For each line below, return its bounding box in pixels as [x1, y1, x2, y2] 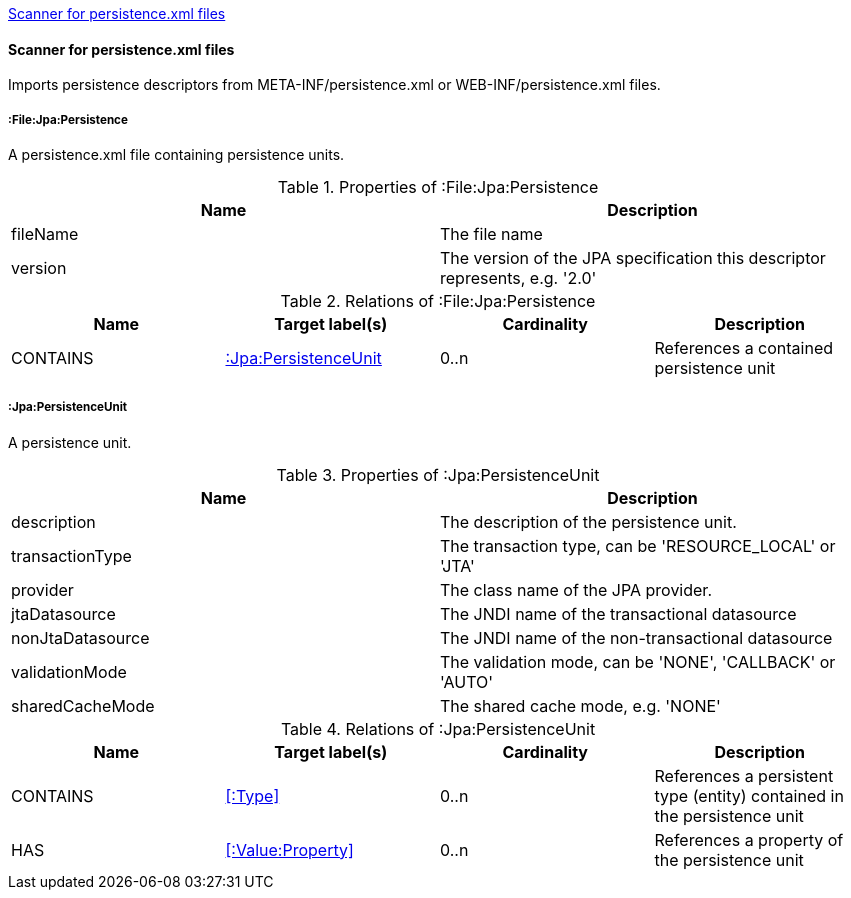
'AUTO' [440, 671, 494, 692]
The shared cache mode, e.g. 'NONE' [440, 695, 721, 716]
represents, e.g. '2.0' [440, 268, 597, 288]
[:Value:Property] [225, 839, 354, 860]
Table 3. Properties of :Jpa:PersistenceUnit [276, 464, 600, 485]
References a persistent [654, 765, 834, 786]
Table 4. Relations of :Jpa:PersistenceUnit [280, 718, 596, 739]
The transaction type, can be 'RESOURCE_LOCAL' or [440, 535, 836, 556]
